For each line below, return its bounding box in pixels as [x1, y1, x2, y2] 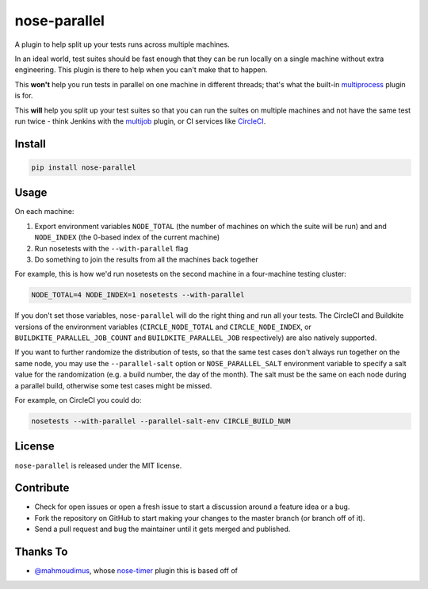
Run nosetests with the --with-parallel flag [34, 243, 189, 253]
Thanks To [14, 545, 68, 559]
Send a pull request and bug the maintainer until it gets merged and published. [34, 524, 291, 534]
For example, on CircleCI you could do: [14, 396, 142, 405]
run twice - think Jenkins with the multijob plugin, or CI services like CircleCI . [14, 116, 266, 126]
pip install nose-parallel [31, 163, 136, 172]
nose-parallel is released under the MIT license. [14, 461, 182, 470]
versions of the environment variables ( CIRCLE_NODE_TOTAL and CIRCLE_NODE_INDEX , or [14, 322, 312, 331]
